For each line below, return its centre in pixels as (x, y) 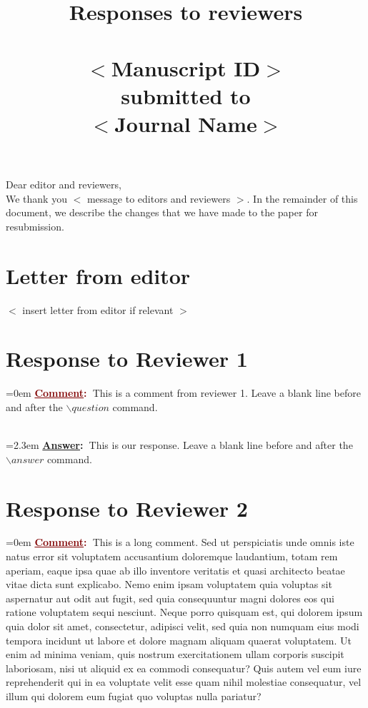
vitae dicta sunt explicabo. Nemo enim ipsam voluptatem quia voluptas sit (169, 584)
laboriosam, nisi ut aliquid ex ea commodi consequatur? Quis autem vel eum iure (184, 668)
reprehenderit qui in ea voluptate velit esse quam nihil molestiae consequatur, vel (184, 682)
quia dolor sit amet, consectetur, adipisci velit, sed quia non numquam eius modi (183, 626)
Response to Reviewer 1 (127, 359)
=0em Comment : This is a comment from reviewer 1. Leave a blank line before (183, 393)
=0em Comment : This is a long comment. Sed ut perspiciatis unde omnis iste (180, 542)
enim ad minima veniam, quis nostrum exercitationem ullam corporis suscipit (175, 654)
